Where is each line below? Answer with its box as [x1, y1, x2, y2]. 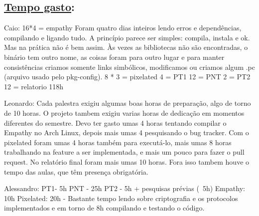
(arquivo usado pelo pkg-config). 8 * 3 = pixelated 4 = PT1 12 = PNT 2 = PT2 [4, 71, 251, 82]
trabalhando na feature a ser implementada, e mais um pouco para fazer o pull [4, 147, 245, 157]
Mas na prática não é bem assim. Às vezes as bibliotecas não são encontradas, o [4, 42, 248, 52]
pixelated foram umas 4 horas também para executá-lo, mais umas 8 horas [4, 137, 232, 147]
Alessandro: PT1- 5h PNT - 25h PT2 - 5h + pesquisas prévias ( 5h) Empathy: [4, 183, 245, 194]
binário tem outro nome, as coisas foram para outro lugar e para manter [4, 51, 225, 62]
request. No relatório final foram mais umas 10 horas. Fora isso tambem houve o [4, 156, 250, 167]
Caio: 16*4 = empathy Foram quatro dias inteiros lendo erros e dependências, [4, 22, 242, 33]
